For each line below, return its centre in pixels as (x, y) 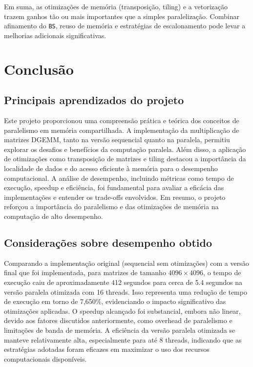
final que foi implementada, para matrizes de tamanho (85, 272)
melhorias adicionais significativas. (55, 35)
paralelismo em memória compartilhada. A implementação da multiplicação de (122, 130)
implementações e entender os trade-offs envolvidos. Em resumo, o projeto (115, 197)
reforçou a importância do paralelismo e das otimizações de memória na (111, 206)
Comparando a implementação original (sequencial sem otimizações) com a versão (126, 263)
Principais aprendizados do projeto (94, 100)
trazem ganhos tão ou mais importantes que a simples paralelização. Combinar (122, 16)
